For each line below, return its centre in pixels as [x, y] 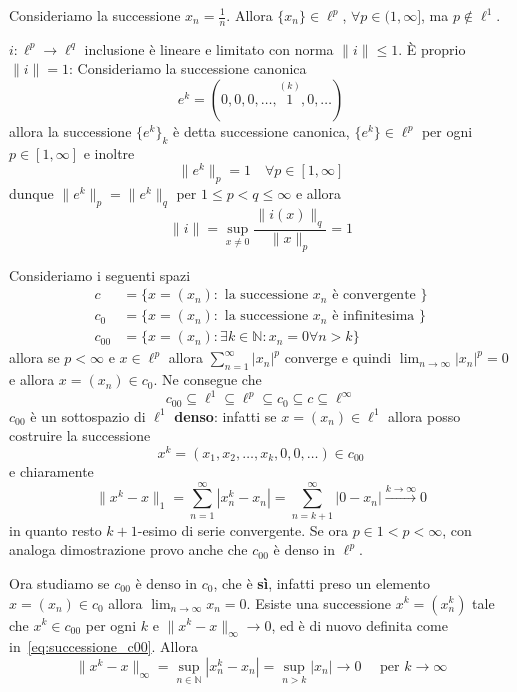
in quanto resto [55, 529]
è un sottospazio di [88, 415]
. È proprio [432, 48]
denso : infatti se [225, 415]
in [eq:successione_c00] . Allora [103, 646]
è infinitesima [373, 316]
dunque [31, 193]
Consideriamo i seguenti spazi [100, 274]
